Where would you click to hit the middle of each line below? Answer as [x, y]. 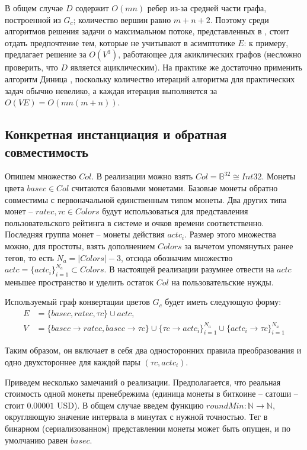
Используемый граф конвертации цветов [77, 302]
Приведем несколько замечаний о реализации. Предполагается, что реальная [143, 382]
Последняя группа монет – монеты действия [85, 234]
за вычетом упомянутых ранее [239, 245]
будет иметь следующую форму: [223, 302]
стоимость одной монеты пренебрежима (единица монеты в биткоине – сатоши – [151, 393]
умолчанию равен [36, 440]
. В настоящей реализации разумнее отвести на [189, 269]
